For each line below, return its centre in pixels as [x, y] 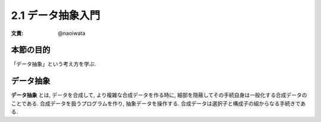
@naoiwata [72, 33]
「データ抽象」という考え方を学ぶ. [53, 64]
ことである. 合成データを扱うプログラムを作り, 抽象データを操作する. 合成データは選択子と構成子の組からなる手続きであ [158, 103]
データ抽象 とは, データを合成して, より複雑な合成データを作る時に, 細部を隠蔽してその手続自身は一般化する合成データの [159, 95]
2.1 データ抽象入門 [56, 15]
